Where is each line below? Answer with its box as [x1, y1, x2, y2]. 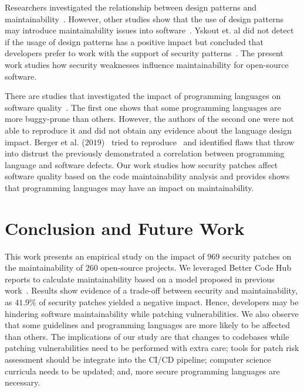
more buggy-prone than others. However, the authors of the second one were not [5, 113, 294, 125]
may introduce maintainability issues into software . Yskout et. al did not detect [5, 24, 294, 36]
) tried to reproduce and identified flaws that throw [101, 135, 295, 148]
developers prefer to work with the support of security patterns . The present [5, 47, 283, 59]
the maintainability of [5, 261, 83, 274]
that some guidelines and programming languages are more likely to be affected [5, 319, 291, 331]
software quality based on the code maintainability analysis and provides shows [5, 170, 290, 182]
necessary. [5, 376, 40, 388]
